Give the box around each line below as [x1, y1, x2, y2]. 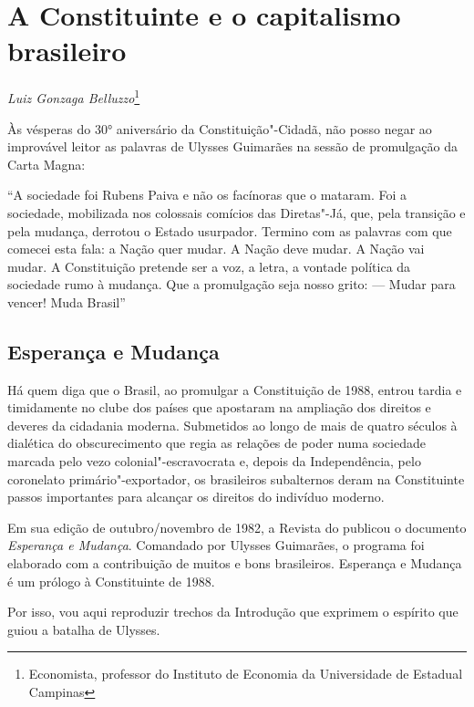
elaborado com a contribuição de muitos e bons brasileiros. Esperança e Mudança [7, 554, 462, 573]
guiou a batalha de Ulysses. [7, 619, 160, 639]
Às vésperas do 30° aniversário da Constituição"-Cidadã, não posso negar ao [7, 119, 432, 138]
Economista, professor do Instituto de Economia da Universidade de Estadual [28, 664, 463, 683]
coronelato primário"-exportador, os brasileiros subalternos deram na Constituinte [7, 469, 465, 488]
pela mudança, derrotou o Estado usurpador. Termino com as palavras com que [7, 221, 452, 240]
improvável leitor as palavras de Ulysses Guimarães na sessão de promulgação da [7, 137, 459, 156]
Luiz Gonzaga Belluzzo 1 [7, 86, 140, 107]
